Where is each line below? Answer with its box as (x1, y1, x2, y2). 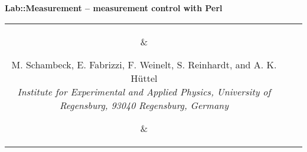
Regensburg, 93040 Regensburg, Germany (59, 98, 229, 112)
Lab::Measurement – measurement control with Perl (5, 2, 223, 14)
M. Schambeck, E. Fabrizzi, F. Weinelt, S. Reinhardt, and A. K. (11, 57, 277, 71)
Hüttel (130, 71, 158, 85)
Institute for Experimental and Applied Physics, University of (17, 84, 271, 98)
